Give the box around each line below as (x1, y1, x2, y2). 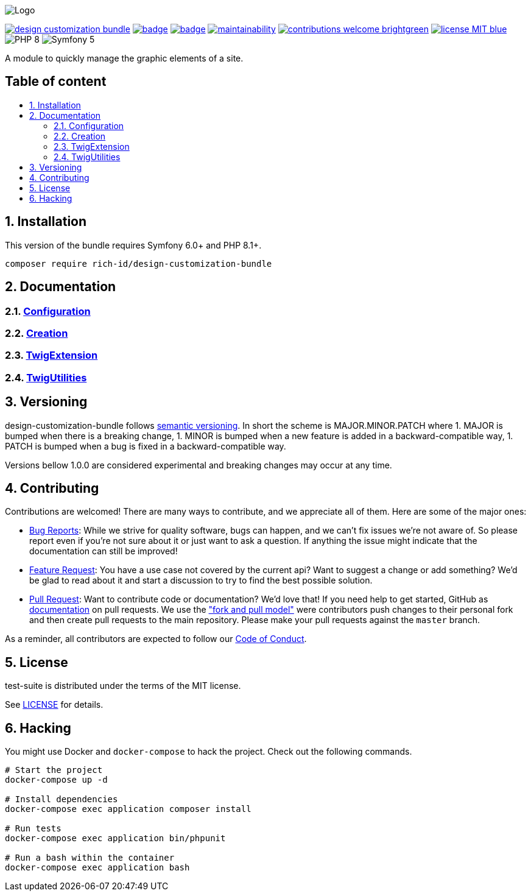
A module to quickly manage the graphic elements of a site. (5, 53, 244, 63)
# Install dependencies (5, 794, 118, 805)
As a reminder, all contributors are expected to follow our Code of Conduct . (5, 633, 307, 644)
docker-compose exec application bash (5, 862, 190, 873)
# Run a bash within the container (5, 853, 175, 863)
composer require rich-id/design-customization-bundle (5, 258, 272, 269)
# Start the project (5, 765, 103, 775)
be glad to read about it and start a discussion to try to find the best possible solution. (29, 575, 373, 586)
